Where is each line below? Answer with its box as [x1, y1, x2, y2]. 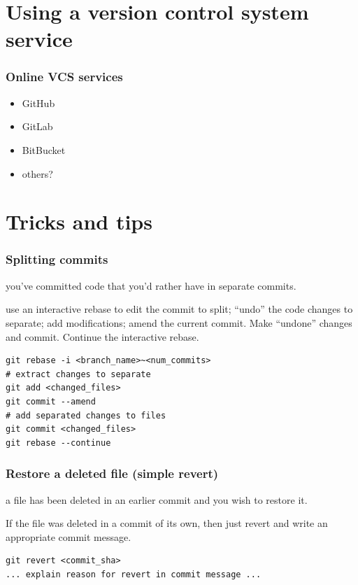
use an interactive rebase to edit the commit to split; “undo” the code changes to [6, 302, 353, 316]
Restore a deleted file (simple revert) [6, 465, 219, 482]
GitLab [22, 119, 53, 134]
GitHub [22, 95, 55, 110]
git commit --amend [6, 396, 96, 407]
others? [22, 166, 53, 181]
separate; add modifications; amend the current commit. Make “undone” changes [6, 315, 352, 330]
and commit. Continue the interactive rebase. [6, 329, 199, 344]
